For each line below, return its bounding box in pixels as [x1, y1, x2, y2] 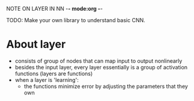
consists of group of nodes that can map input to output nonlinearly [14, 57, 183, 65]
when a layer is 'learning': [14, 76, 79, 83]
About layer [6, 38, 66, 51]
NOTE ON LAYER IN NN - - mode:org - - [6, 5, 103, 12]
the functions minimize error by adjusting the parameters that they [23, 82, 188, 90]
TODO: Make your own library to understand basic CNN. [6, 17, 145, 23]
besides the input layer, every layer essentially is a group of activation [14, 63, 188, 71]
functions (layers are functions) [14, 70, 93, 77]
